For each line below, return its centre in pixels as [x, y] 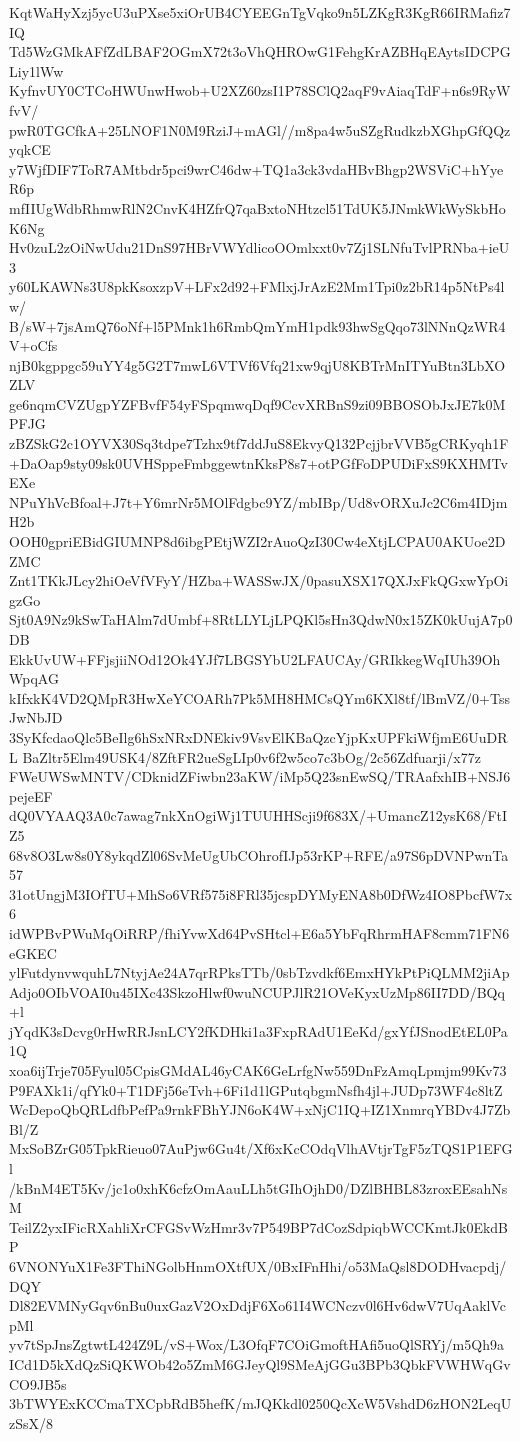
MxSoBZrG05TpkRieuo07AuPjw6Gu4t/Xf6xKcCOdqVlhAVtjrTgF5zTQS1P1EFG [261, 1148]
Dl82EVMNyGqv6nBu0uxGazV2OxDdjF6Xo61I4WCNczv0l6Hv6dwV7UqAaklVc [258, 1305]
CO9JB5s [38, 1383]
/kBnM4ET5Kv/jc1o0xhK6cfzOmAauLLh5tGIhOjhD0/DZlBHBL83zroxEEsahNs [258, 1187]
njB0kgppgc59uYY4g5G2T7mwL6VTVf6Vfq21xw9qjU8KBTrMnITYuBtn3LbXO [257, 364]
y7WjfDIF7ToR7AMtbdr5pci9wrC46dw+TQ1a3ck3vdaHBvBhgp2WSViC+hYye [256, 168]
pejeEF [31, 795]
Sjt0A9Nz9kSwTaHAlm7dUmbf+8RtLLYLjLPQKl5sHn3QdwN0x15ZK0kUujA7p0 [261, 619]
